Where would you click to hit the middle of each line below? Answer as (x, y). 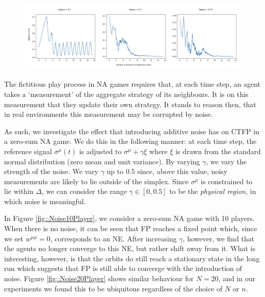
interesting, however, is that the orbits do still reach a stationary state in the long (132, 258)
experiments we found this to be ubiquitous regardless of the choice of (113, 288)
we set (14, 238)
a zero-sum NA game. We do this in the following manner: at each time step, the (130, 141)
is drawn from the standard (218, 151)
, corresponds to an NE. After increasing (113, 238)
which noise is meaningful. (45, 201)
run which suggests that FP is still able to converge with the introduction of (123, 268)
